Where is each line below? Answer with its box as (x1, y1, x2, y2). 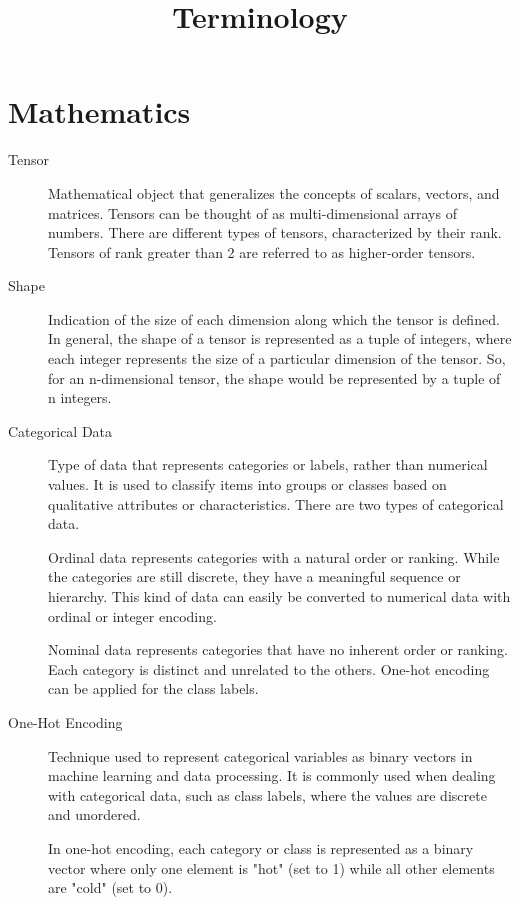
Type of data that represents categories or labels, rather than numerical (48, 454, 488, 475)
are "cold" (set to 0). (48, 877, 173, 898)
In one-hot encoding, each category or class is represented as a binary (48, 837, 474, 858)
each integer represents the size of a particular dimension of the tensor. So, (48, 348, 506, 369)
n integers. (48, 387, 112, 408)
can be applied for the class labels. (48, 678, 259, 699)
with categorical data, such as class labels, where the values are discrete (48, 784, 487, 805)
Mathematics (8, 91, 191, 132)
